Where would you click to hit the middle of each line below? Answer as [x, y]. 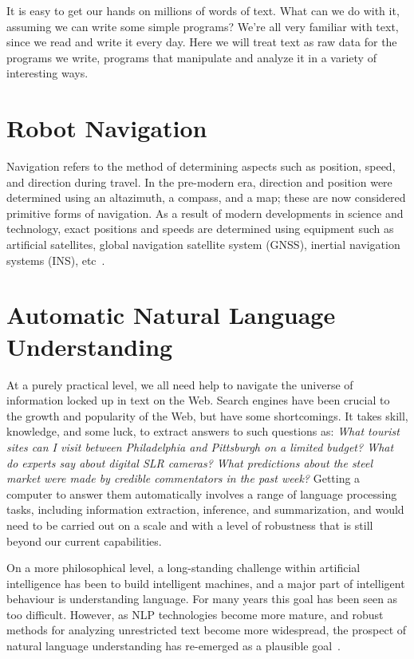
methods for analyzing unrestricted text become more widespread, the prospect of [207, 630]
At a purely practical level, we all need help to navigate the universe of [180, 384]
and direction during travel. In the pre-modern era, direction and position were [199, 182]
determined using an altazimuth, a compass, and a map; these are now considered [206, 197]
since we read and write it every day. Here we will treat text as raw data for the [202, 42]
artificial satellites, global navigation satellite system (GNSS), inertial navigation [203, 245]
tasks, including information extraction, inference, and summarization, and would [205, 509]
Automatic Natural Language [171, 315]
